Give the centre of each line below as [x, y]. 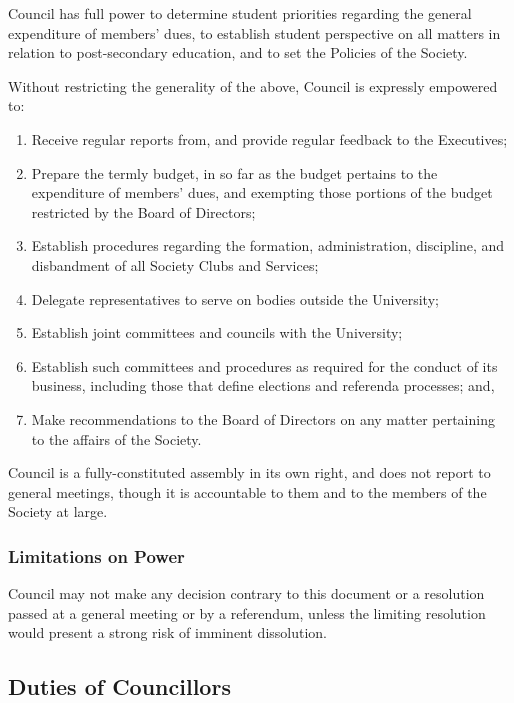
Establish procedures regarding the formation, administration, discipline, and [268, 245]
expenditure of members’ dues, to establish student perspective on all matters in [254, 32]
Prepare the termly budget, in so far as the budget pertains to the [234, 172]
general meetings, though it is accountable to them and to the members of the [247, 491]
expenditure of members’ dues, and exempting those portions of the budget [262, 192]
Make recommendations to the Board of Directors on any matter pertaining [263, 418]
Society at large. [58, 511]
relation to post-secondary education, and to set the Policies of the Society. [238, 52]
